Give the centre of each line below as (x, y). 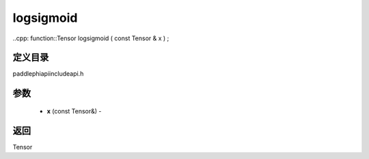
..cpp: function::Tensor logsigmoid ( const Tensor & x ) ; (91, 38)
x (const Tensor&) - (74, 111)
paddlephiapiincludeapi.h (48, 74)
